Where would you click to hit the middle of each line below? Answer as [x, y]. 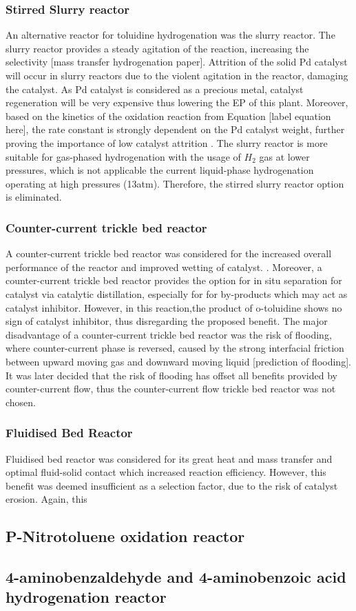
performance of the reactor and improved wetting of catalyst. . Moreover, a [164, 267]
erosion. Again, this [46, 499]
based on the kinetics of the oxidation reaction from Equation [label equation [168, 116]
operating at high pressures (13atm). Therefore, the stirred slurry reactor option [175, 183]
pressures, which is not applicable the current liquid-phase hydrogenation [160, 170]
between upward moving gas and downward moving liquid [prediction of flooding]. [178, 361]
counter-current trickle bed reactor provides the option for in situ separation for [174, 280]
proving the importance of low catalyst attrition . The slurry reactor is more [167, 142]
